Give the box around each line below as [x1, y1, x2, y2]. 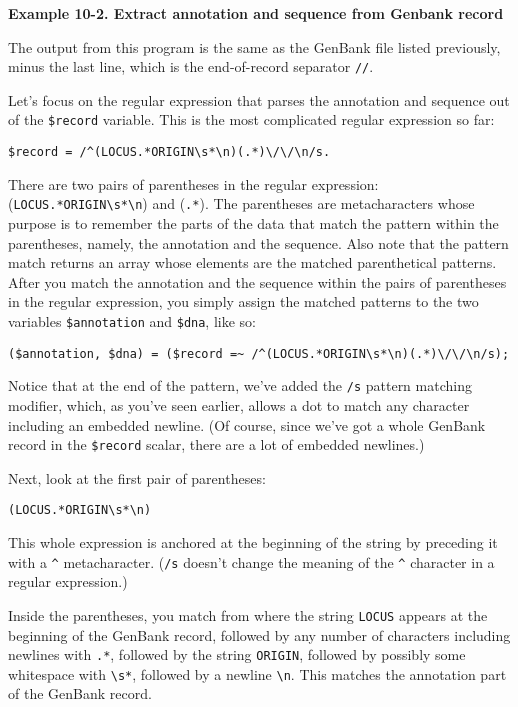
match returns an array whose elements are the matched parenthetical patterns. [8, 252, 497, 273]
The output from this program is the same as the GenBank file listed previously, [8, 36, 501, 57]
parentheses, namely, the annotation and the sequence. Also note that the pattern [8, 232, 509, 253]
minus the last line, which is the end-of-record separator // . [8, 56, 374, 77]
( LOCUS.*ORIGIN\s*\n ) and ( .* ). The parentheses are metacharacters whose [8, 193, 475, 214]
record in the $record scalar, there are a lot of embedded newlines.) [8, 434, 425, 455]
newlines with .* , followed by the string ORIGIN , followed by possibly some [8, 644, 466, 665]
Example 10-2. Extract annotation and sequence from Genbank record [8, 3, 504, 23]
